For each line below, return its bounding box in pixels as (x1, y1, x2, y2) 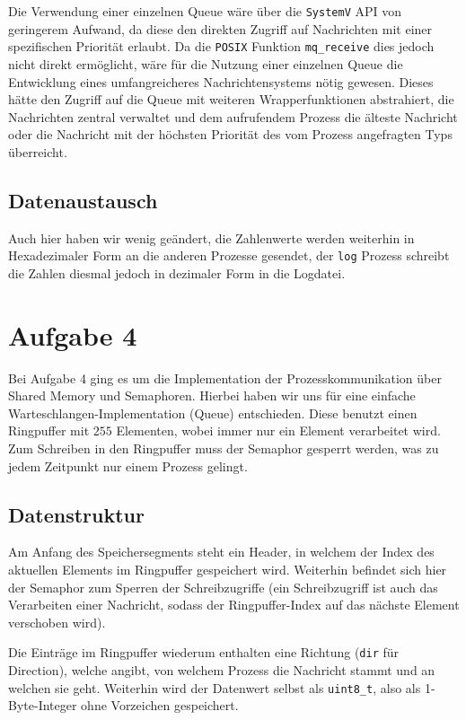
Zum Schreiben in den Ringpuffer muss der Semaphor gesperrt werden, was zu (8, 439, 439, 458)
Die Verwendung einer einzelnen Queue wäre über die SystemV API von (8, 2, 402, 20)
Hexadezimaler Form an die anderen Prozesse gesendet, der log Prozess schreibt (8, 246, 450, 265)
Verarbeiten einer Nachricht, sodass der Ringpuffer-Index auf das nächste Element (8, 595, 460, 614)
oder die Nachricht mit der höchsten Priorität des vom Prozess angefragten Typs (8, 125, 453, 144)
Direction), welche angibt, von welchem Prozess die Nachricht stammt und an (8, 661, 435, 680)
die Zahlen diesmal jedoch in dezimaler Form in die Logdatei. (8, 263, 346, 282)
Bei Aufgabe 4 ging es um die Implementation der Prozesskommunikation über (8, 368, 442, 387)
